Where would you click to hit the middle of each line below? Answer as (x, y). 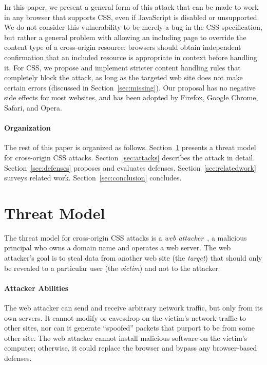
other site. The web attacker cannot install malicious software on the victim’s (126, 337)
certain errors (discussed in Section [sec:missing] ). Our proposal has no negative (130, 87)
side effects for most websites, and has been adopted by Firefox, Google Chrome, (131, 97)
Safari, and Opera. (33, 107)
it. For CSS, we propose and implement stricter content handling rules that (122, 67)
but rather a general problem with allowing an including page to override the (125, 37)
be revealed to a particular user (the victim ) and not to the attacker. (112, 268)
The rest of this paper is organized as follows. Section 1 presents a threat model (130, 147)
